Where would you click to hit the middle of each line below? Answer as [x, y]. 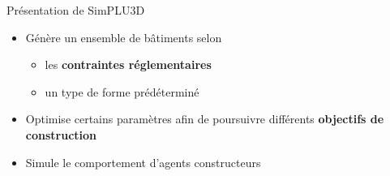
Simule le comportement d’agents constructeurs [143, 162]
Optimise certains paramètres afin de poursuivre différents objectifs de [205, 119]
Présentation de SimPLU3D [76, 10]
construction [61, 134]
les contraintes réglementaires [128, 64]
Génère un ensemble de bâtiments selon [124, 37]
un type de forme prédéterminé [122, 91]
